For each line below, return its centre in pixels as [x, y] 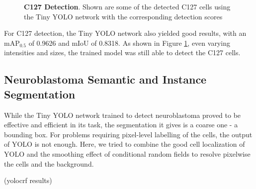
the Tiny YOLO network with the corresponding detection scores [123, 16]
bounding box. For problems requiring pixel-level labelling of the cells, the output [128, 134]
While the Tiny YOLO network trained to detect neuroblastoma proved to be [123, 115]
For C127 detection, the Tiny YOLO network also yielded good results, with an [125, 33]
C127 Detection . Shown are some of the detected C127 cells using [127, 6]
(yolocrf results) [28, 180]
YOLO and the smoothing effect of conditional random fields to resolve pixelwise [127, 153]
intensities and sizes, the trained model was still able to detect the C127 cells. [122, 52]
